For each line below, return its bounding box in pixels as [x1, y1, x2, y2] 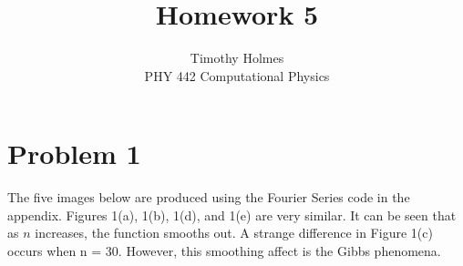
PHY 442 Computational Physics [144, 66, 330, 85]
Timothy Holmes [190, 48, 284, 67]
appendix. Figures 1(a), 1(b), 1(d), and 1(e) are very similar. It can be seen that [7, 205, 457, 224]
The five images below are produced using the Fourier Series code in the [7, 188, 410, 207]
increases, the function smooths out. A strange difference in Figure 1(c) [35, 223, 433, 242]
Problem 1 [7, 135, 141, 172]
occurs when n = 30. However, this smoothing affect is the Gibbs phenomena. [7, 241, 441, 261]
